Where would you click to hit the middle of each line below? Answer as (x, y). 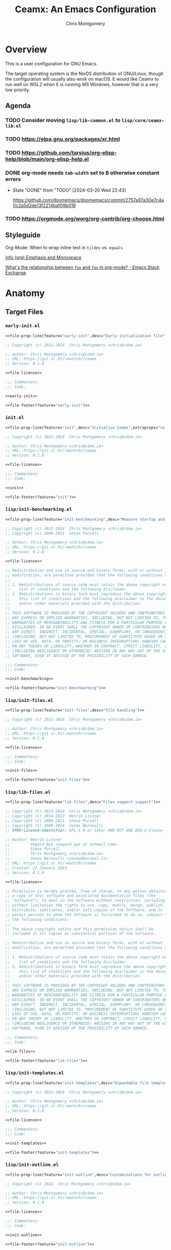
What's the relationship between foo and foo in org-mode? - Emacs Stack (82, 267)
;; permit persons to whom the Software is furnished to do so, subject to (87, 915)
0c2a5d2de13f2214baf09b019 (44, 205)
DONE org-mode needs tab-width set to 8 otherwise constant (82, 173)
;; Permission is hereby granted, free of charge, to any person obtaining (87, 891)
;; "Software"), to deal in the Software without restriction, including (85, 901)
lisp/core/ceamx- (143, 121)
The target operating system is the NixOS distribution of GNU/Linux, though (84, 73)
